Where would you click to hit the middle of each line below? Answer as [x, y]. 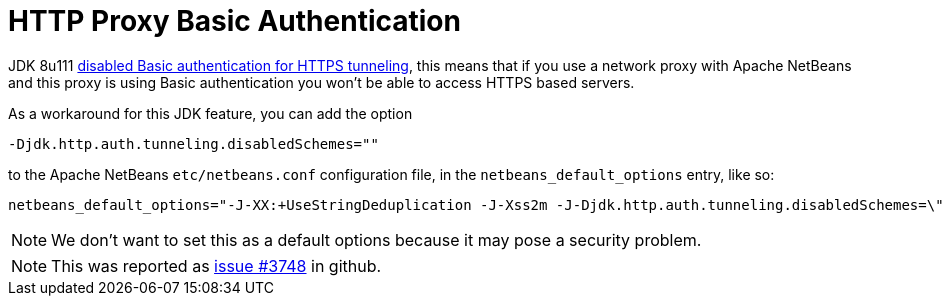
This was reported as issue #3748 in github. [216, 265]
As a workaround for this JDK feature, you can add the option [210, 113]
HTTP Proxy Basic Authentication [234, 21]
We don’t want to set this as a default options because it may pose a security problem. [376, 239]
